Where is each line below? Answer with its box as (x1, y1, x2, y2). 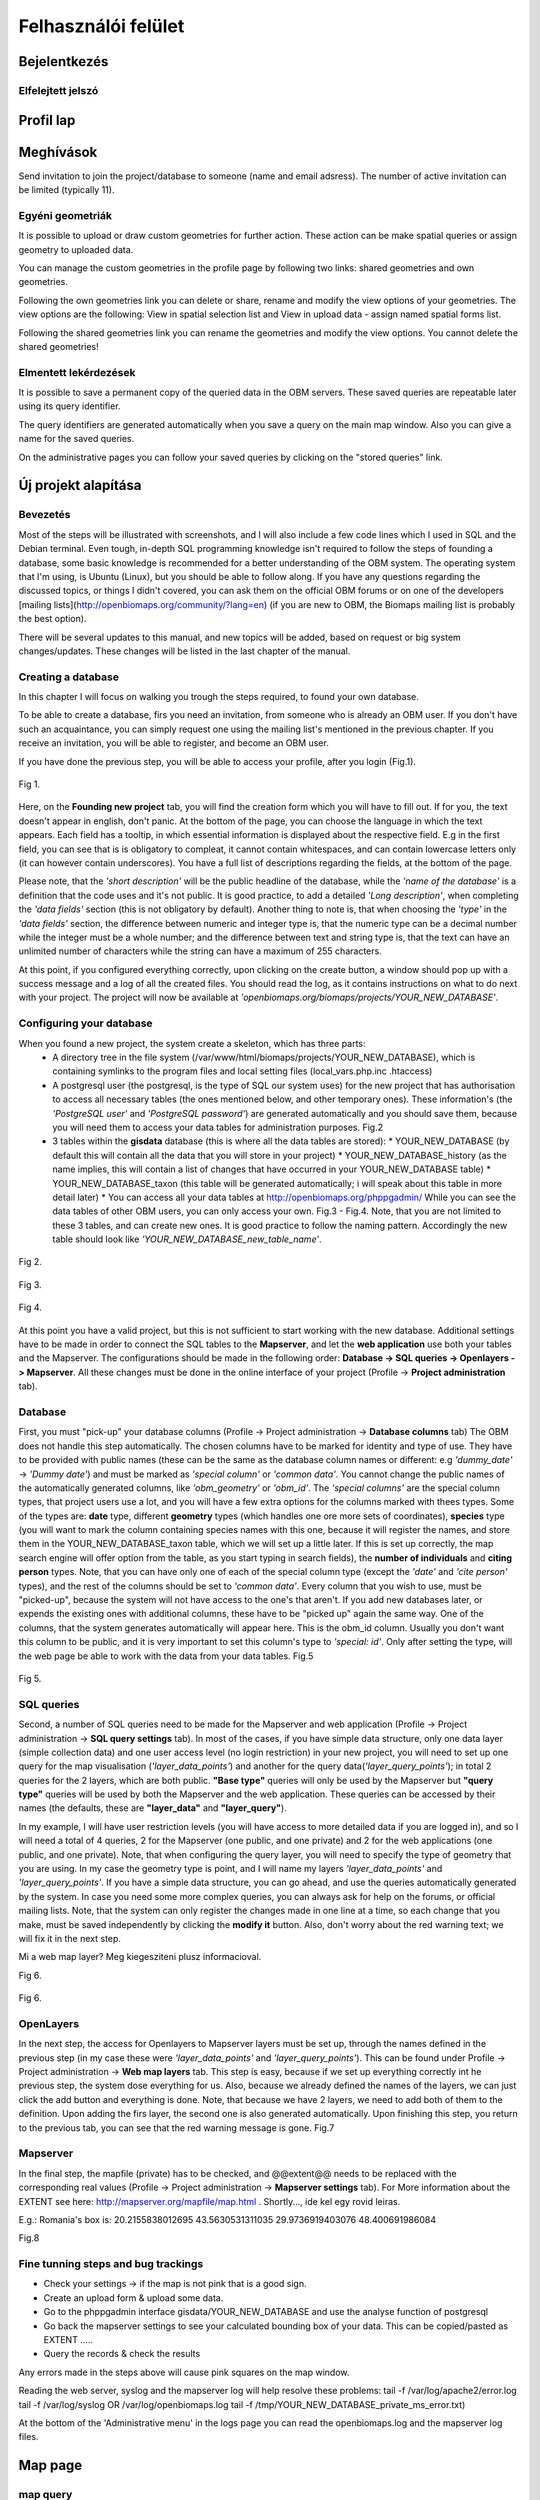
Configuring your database (18, 1016, 154, 1030)
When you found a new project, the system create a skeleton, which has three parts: (18, 1037, 366, 1049)
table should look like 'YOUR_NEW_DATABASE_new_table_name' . (52, 1233, 322, 1245)
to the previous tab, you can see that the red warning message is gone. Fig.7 (18, 2121, 335, 2134)
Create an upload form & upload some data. (43, 2291, 224, 2304)
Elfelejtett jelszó (18, 83, 99, 97)
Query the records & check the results (43, 2348, 201, 2360)
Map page (18, 2457, 83, 2474)
